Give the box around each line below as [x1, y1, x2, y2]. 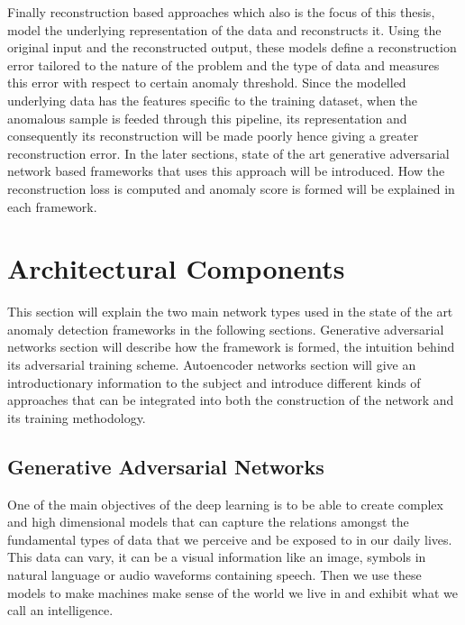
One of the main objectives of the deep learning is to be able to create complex [7, 494, 443, 513]
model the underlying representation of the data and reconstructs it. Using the [7, 20, 442, 39]
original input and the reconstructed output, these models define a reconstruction [7, 38, 457, 57]
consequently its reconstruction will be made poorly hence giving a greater [7, 126, 419, 145]
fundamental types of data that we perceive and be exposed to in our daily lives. [7, 529, 452, 548]
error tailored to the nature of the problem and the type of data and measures [7, 55, 440, 74]
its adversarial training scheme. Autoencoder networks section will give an [7, 355, 416, 374]
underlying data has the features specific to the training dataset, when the [7, 90, 418, 109]
